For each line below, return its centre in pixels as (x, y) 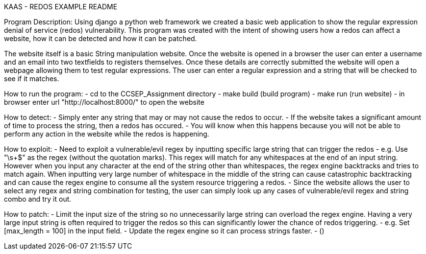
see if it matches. (32, 79)
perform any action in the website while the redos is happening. (107, 134)
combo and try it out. (38, 199)
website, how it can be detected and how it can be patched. (100, 38)
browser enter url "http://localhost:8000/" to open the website (104, 102)
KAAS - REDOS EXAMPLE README (61, 7)
